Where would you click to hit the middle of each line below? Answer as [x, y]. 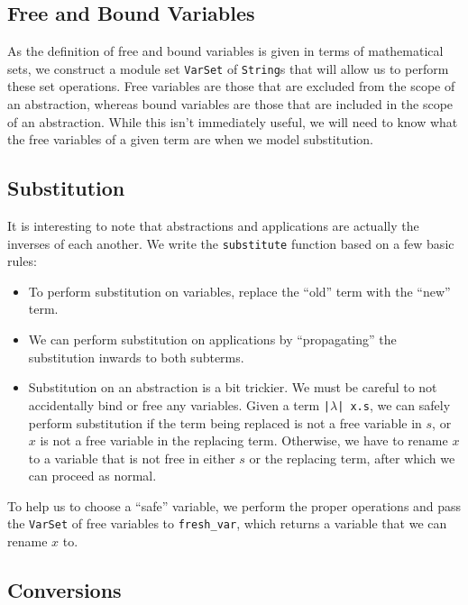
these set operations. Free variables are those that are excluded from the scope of [231, 86]
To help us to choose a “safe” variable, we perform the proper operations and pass [234, 505]
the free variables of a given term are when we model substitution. [190, 139]
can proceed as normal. [92, 476]
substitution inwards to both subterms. [136, 357]
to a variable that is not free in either [132, 458]
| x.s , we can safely [394, 404]
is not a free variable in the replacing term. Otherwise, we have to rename [244, 440]
